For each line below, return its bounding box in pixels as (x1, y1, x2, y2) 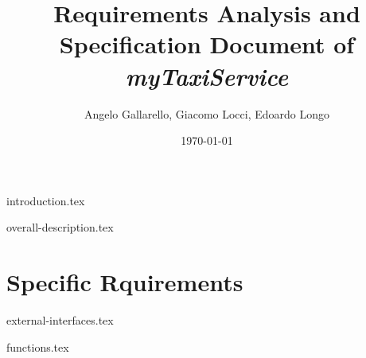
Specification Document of (59, 28, 355, 60)
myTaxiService (125, 59, 289, 92)
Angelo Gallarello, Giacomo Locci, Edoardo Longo (84, 105, 330, 122)
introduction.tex (6, 192, 85, 208)
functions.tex (6, 338, 69, 355)
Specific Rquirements (6, 266, 243, 298)
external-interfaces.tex (6, 312, 114, 328)
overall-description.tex (6, 219, 114, 235)
